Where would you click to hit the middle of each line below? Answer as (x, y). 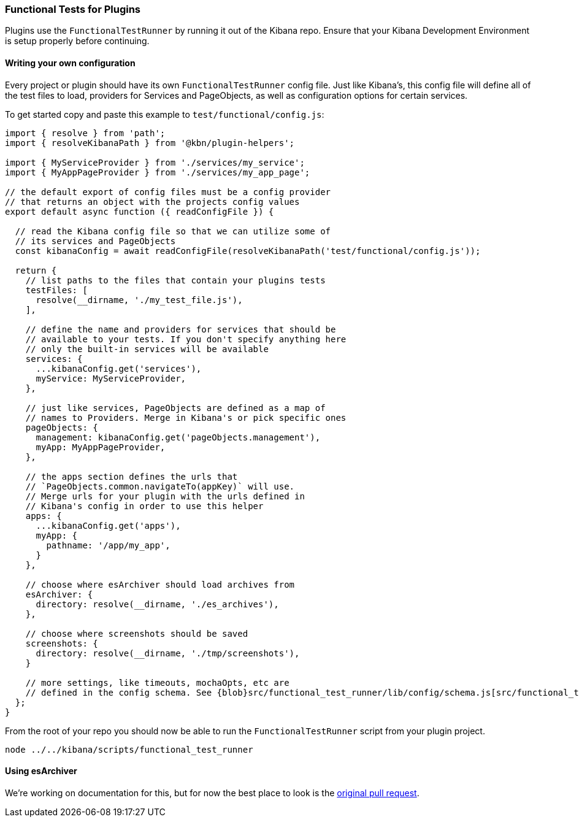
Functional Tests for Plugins (73, 9)
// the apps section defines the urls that (132, 476)
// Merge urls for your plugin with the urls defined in (165, 496)
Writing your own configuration (70, 63)
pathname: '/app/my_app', (108, 545)
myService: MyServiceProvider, (111, 378)
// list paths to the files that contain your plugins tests (175, 280)
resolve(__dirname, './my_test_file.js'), (139, 300)
